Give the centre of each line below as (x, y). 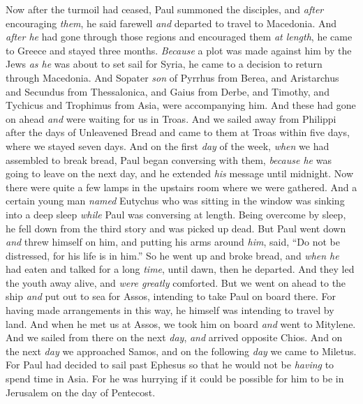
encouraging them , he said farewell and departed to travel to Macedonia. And (171, 23)
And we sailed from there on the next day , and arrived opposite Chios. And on (174, 337)
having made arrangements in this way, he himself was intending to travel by (170, 310)
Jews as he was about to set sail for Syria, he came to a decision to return (164, 64)
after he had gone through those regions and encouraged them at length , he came (179, 37)
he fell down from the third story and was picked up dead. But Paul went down (176, 228)
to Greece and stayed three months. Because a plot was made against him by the (179, 50)
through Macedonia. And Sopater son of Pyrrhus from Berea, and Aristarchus (172, 77)
